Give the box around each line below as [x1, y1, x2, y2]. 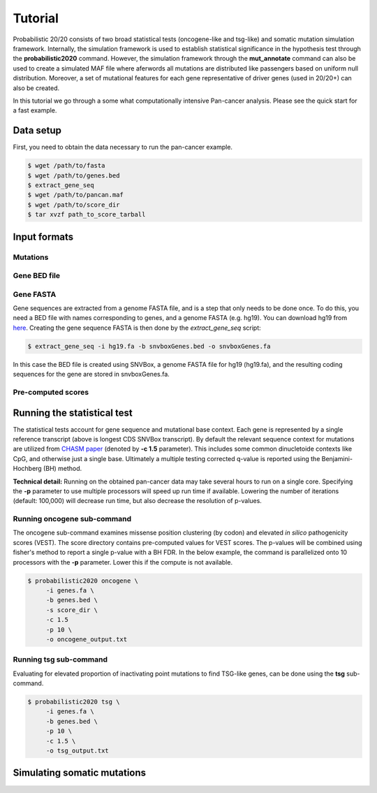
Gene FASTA [13, 289, 57, 299]
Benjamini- [321, 454, 353, 463]
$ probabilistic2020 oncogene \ [27, 576, 139, 585]
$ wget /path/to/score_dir [27, 201, 120, 209]
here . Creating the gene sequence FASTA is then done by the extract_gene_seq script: [13, 323, 261, 332]
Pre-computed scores [13, 387, 89, 397]
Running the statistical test [13, 407, 133, 419]
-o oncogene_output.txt [45, 635, 128, 643]
